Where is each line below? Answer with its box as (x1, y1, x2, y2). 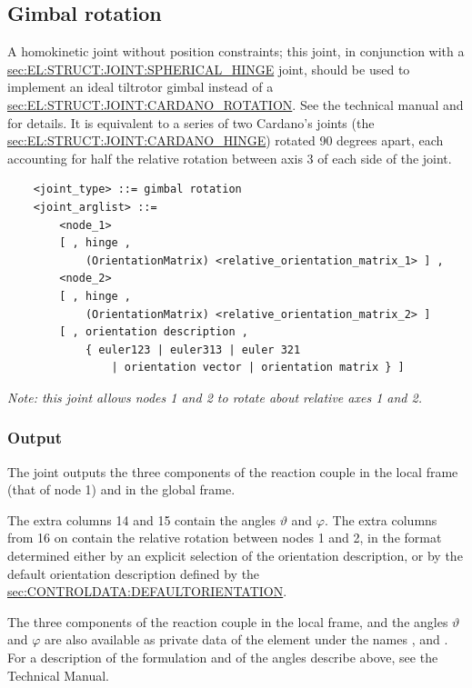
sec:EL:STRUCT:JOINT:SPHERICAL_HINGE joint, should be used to (7, 59, 410, 78)
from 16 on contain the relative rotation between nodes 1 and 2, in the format (7, 528, 442, 547)
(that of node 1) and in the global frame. (7, 480, 236, 499)
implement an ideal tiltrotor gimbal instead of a (7, 77, 274, 96)
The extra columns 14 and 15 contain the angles (7, 510, 276, 529)
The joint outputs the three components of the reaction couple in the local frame (7, 462, 458, 481)
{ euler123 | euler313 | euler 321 (85, 343, 301, 356)
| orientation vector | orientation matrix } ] (111, 361, 405, 374)
